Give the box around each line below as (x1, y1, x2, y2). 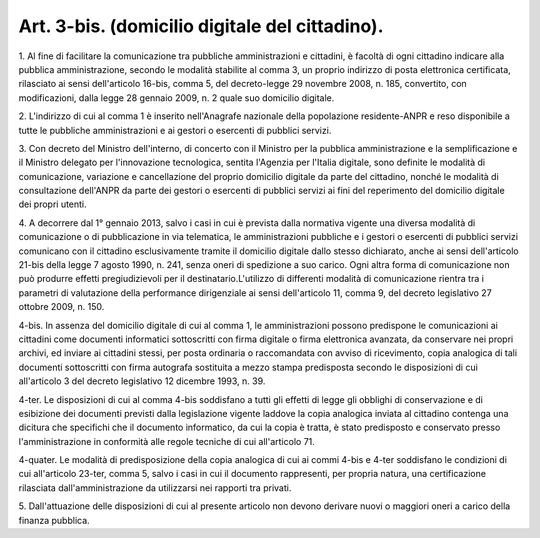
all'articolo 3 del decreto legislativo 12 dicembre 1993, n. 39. (18, 375, 266, 387)
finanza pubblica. (18, 514, 90, 526)
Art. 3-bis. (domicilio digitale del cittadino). (18, 15, 384, 37)
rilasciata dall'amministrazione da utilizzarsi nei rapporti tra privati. (18, 481, 292, 494)
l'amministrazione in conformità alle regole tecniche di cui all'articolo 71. (18, 435, 315, 447)
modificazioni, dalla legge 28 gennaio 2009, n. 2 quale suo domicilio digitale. (18, 91, 335, 104)
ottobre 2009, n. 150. (18, 301, 105, 313)
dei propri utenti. (18, 198, 87, 210)
